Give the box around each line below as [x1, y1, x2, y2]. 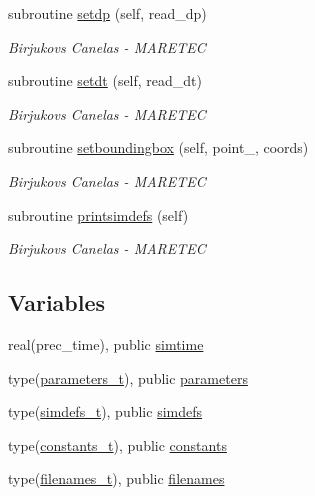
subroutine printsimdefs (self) [8, 204, 189, 225]
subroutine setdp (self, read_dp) [8, 3, 207, 23]
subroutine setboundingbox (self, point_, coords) [8, 137, 309, 158]
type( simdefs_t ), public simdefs [8, 401, 203, 422]
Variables [8, 287, 106, 318]
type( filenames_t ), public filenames [8, 468, 225, 489]
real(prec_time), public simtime [8, 333, 204, 354]
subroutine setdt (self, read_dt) [8, 70, 203, 91]
